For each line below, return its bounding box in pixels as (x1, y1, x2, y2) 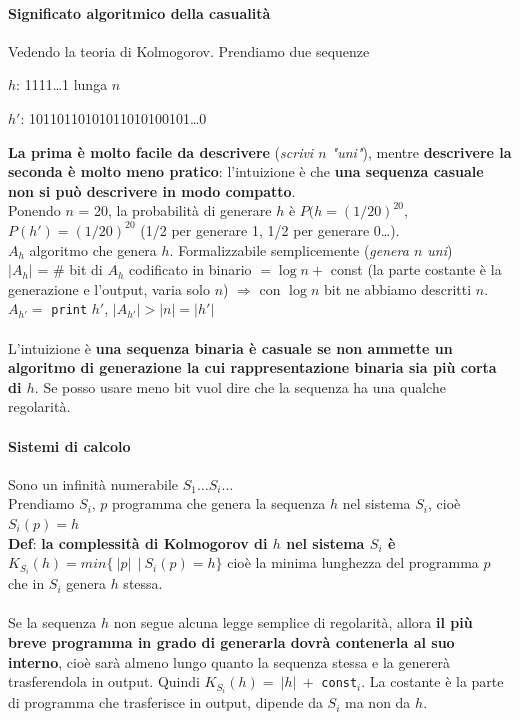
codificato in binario (129, 259, 252, 280)
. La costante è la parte (361, 671, 504, 692)
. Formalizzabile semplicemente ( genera (169, 239, 409, 260)
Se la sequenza (8, 612, 97, 633)
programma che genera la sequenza (112, 493, 326, 514)
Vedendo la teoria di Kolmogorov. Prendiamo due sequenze (8, 40, 370, 61)
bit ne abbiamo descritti (323, 278, 472, 299)
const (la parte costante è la (330, 259, 502, 280)
